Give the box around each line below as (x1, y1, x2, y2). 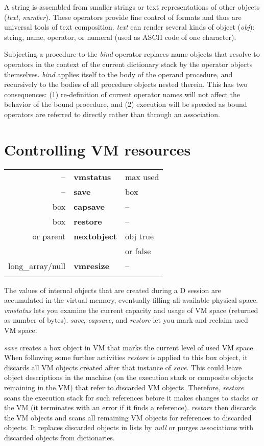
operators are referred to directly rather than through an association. (4, 108, 220, 119)
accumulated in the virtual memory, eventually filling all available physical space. (4, 295, 258, 305)
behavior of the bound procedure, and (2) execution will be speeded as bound (4, 99, 247, 109)
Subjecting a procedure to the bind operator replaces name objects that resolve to (4, 49, 260, 59)
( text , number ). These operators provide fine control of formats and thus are (4, 11, 242, 22)
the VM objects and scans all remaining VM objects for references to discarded (4, 412, 252, 422)
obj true (125, 230, 154, 242)
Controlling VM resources (4, 139, 191, 160)
